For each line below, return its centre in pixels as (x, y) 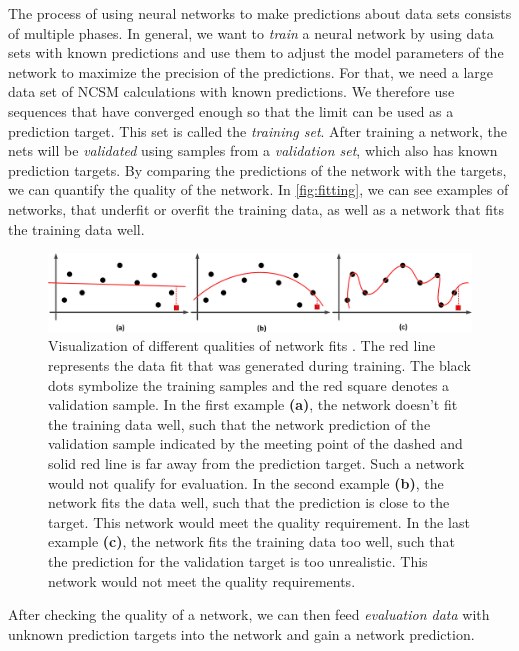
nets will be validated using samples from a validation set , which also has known (253, 150)
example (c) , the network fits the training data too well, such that (251, 541)
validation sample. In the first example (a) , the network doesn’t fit (253, 404)
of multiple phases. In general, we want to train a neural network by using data (251, 32)
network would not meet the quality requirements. (202, 580)
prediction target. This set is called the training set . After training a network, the (257, 130)
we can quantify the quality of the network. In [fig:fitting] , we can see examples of (258, 189)
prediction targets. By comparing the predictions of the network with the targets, (257, 169)
